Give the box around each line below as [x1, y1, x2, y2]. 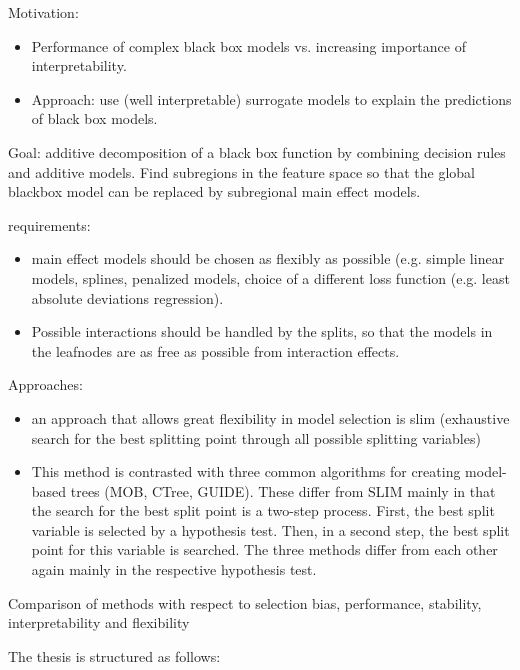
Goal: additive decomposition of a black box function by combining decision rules [8, 141, 506, 162]
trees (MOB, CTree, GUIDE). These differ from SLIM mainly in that [70, 480, 496, 501]
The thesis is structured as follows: [8, 645, 221, 666]
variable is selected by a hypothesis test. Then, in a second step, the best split [31, 519, 510, 540]
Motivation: [8, 2, 79, 22]
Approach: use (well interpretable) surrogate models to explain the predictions [31, 88, 512, 109]
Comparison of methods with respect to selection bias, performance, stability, [8, 592, 482, 613]
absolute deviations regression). [31, 287, 224, 308]
